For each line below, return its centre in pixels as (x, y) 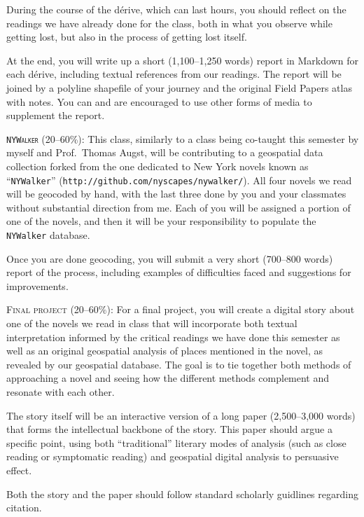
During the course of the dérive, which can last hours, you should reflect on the (176, 9)
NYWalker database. (48, 235)
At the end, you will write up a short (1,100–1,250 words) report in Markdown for (182, 60)
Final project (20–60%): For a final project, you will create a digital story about (181, 309)
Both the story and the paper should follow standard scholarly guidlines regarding (182, 494)
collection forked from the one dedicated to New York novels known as (157, 166)
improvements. (37, 285)
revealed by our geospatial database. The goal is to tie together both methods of (179, 364)
